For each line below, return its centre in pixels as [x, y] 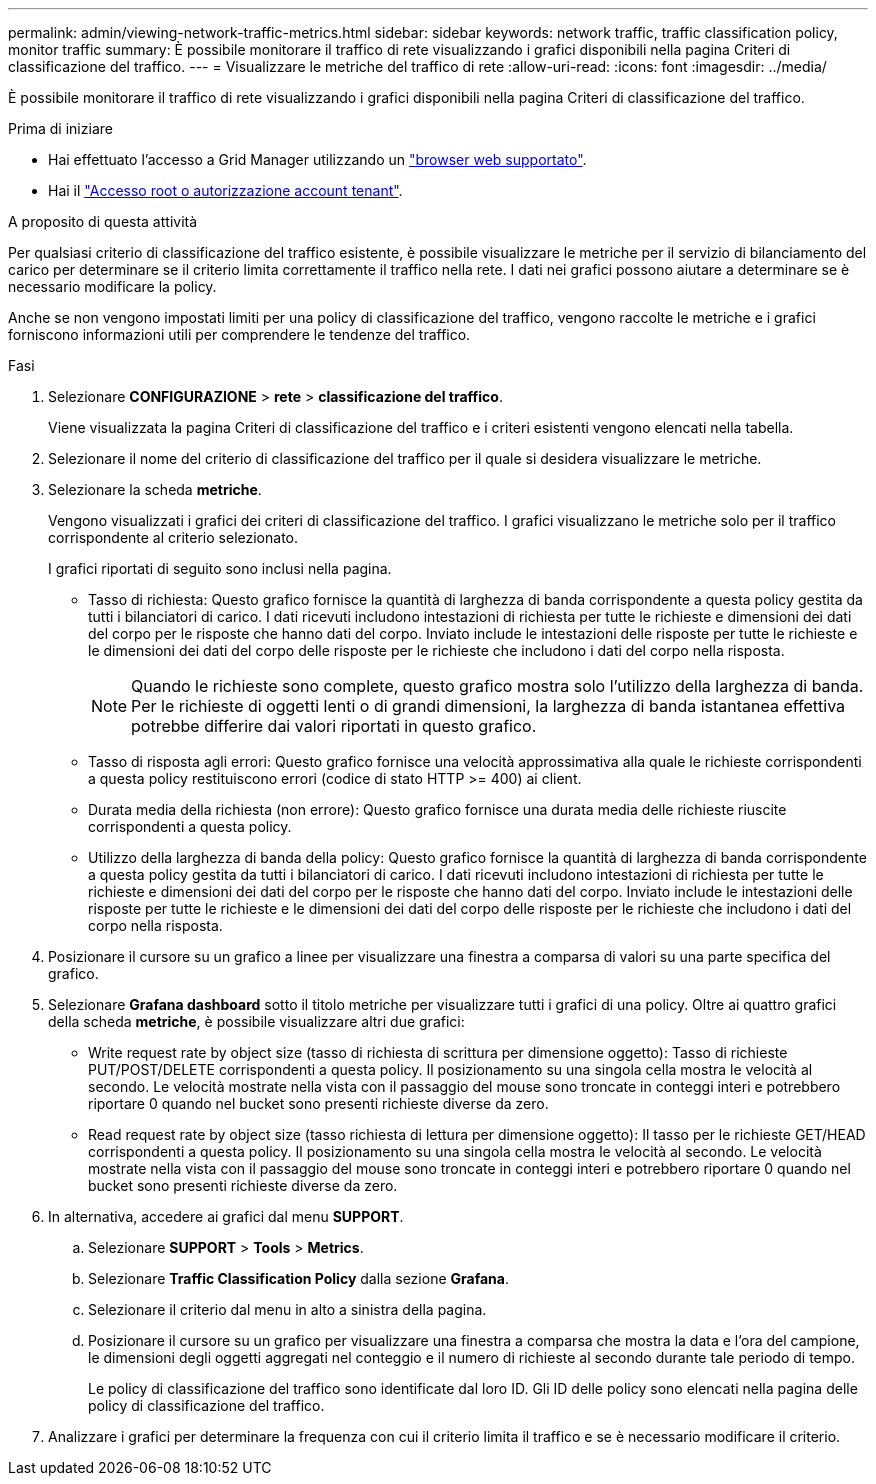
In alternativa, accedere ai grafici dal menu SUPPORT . [226, 1216]
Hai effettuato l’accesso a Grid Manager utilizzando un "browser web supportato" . [317, 159]
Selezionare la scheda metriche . [155, 489]
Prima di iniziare [60, 128]
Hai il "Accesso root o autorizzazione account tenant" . [225, 190]
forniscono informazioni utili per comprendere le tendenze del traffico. [239, 334]
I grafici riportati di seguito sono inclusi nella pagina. [220, 568]
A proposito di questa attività [103, 221]
